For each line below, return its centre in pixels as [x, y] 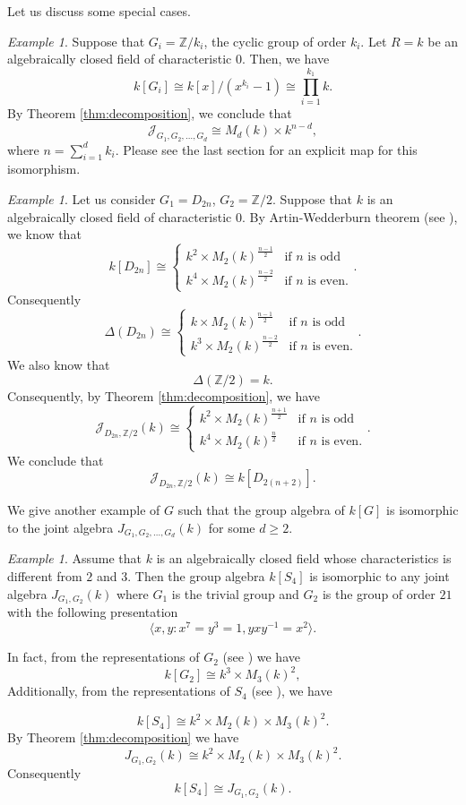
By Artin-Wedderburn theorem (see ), [354, 216]
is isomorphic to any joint [380, 576]
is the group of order [379, 593]
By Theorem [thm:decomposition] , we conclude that [150, 113]
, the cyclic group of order [275, 41]
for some [232, 527]
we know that [44, 234]
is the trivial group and [235, 593]
